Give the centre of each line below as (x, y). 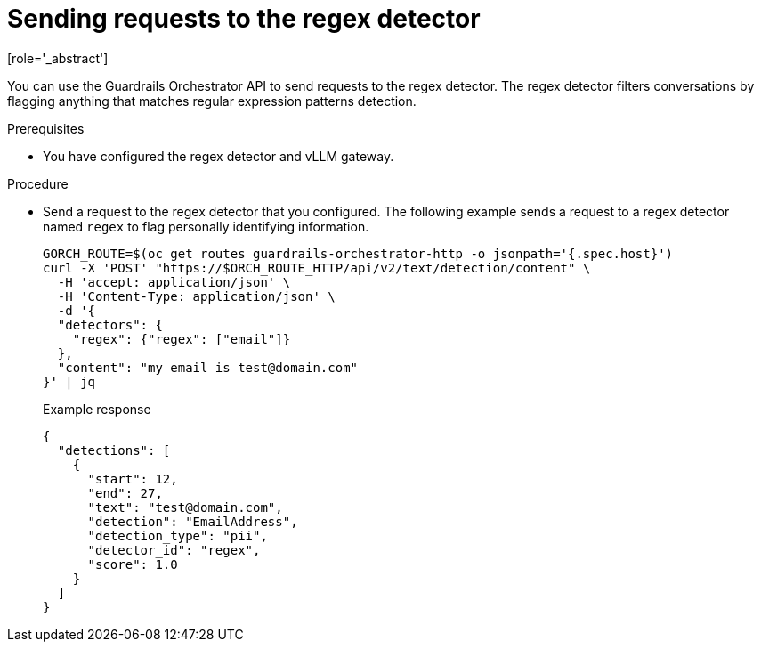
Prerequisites (46, 128)
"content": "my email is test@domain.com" (208, 367)
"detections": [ (114, 450)
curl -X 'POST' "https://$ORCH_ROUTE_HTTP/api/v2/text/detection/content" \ (317, 268)
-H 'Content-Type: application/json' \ (196, 296)
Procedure (38, 183)
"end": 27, (125, 493)
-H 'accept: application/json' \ (174, 282)
